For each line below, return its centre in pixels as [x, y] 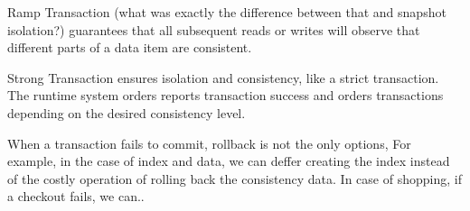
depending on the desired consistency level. [127, 112]
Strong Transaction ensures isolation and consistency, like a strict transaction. [223, 77]
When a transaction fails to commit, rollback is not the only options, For [209, 143]
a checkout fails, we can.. [76, 196]
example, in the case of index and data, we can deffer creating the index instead [229, 161]
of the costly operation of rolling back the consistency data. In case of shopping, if [235, 178]
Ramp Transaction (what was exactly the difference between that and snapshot [227, 12]
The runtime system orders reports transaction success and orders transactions [226, 95]
